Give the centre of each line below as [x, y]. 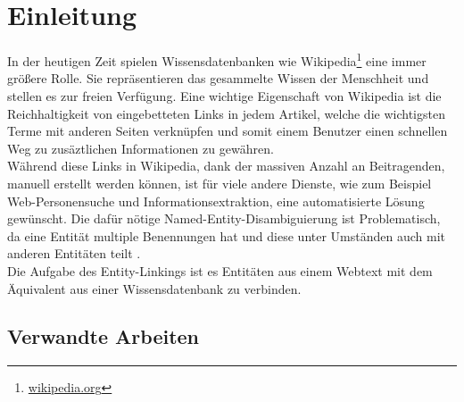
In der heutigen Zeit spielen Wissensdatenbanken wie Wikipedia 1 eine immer [217, 59]
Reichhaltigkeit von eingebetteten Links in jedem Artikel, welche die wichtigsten [226, 113]
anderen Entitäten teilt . [74, 253]
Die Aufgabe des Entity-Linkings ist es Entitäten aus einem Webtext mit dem [220, 270]
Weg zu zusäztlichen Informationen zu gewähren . [141, 148]
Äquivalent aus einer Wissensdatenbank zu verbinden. [154, 288]
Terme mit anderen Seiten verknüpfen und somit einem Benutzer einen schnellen [228, 131]
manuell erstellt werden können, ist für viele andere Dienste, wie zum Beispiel [220, 183]
